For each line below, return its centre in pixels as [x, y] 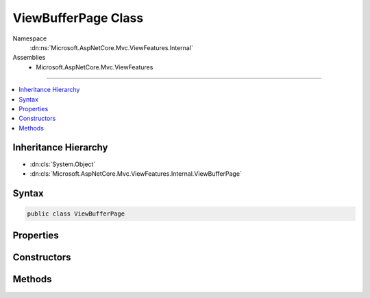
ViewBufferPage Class [78, 18]
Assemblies [29, 58]
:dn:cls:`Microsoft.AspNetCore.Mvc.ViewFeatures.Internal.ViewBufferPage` [136, 173]
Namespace [30, 38]
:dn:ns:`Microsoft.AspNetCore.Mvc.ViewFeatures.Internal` [111, 47]
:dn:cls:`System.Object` [63, 164]
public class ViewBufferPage [76, 214]
